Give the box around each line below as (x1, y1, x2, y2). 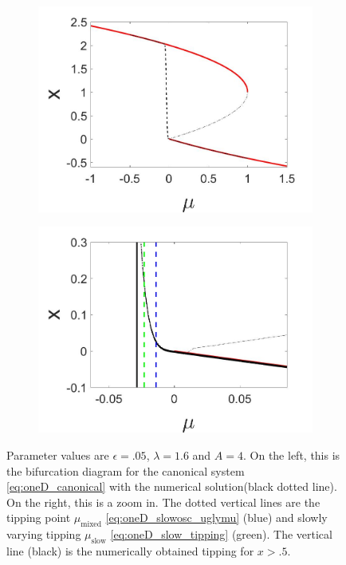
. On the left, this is (242, 446, 340, 463)
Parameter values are (6, 446, 109, 463)
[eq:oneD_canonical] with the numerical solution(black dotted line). (6, 478, 337, 495)
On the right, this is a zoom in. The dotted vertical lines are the (6, 493, 320, 510)
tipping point (6, 509, 71, 526)
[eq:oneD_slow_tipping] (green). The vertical (110, 526, 332, 543)
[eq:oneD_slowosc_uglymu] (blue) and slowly (105, 509, 328, 526)
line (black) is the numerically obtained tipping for (6, 542, 254, 559)
